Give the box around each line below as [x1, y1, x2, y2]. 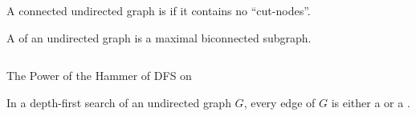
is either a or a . [331, 94, 410, 110]
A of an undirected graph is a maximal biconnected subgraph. [6, 29, 312, 46]
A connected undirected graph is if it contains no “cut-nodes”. [6, 2, 311, 18]
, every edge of [243, 94, 316, 110]
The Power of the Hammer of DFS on [6, 67, 192, 84]
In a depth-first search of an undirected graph [6, 94, 231, 110]
